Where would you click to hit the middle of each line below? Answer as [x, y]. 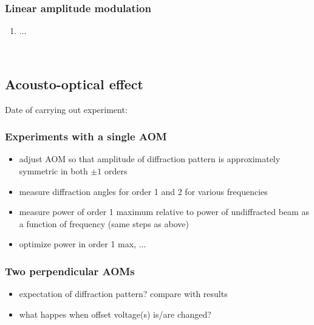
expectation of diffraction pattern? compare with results [123, 294]
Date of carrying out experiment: [66, 109]
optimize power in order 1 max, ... [83, 244]
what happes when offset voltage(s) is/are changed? [115, 314]
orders [116, 171]
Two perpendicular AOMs [70, 271]
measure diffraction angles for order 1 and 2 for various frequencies [143, 191]
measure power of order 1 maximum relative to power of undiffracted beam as [164, 212]
